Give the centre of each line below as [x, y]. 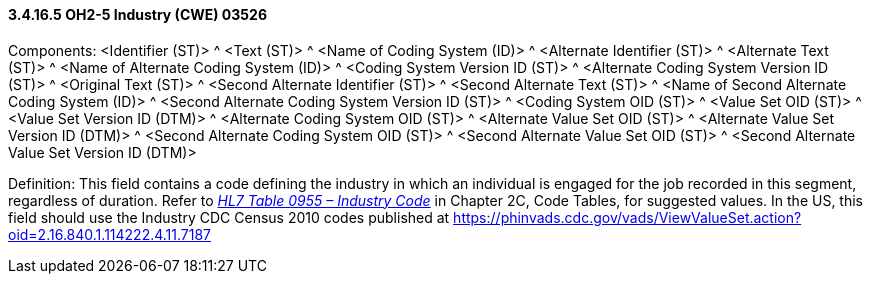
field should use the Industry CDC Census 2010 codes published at [229, 217]
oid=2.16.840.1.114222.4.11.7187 [110, 234]
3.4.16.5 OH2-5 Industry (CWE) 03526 [137, 14]
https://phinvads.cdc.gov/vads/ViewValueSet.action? [627, 217]
